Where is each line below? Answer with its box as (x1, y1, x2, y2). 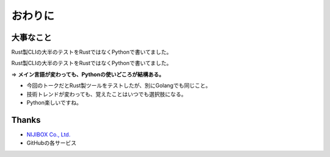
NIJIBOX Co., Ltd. (26, 131, 71, 138)
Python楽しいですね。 (26, 99, 82, 106)
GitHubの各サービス (26, 139, 76, 147)
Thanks (11, 114, 41, 125)
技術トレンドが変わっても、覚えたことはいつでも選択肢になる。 (26, 90, 187, 97)
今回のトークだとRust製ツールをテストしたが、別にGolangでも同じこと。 (26, 82, 211, 89)
